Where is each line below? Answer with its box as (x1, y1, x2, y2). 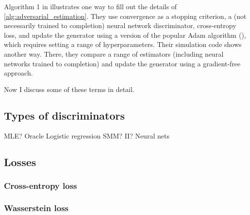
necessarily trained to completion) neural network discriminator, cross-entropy (4, 20, 236, 31)
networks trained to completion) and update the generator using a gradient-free (4, 58, 241, 68)
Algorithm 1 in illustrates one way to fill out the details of (4, 1, 177, 11)
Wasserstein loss (4, 201, 69, 214)
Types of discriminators (4, 107, 125, 123)
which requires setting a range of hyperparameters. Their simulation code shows (4, 39, 242, 49)
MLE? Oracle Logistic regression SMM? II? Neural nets (4, 130, 169, 140)
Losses (4, 154, 36, 169)
